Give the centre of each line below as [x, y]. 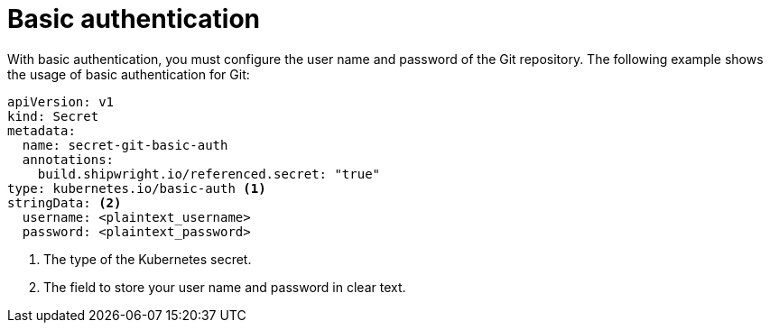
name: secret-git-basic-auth [125, 145]
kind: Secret [53, 116]
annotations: [68, 159]
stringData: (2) [65, 202]
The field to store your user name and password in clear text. [225, 287]
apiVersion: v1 [61, 101]
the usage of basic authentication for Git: [129, 74]
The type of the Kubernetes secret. [148, 259]
